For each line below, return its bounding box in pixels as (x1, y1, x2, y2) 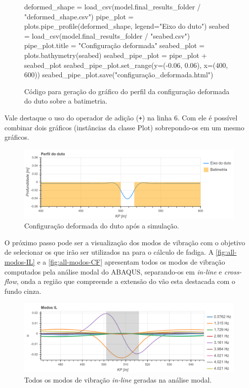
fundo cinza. (4, 285, 41, 296)
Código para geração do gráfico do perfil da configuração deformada (24, 86, 230, 96)
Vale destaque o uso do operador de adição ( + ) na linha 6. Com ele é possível (4, 112, 238, 122)
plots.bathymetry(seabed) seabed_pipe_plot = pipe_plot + (24, 50, 207, 60)
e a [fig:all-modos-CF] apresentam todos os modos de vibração (37, 256, 225, 267)
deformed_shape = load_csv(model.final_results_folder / (24, 1, 201, 11)
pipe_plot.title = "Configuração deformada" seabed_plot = (24, 40, 205, 51)
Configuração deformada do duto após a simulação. (24, 221, 179, 231)
